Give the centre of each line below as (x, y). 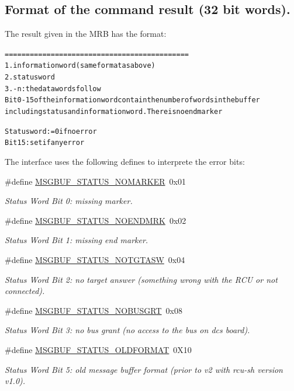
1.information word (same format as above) (80, 66)
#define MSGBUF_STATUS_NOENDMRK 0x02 (96, 220)
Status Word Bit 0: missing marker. (69, 201)
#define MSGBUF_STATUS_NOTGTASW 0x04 (95, 260)
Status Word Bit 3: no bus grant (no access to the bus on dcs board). (127, 330)
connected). (25, 291)
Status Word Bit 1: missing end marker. (77, 240)
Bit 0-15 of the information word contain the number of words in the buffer (132, 100)
